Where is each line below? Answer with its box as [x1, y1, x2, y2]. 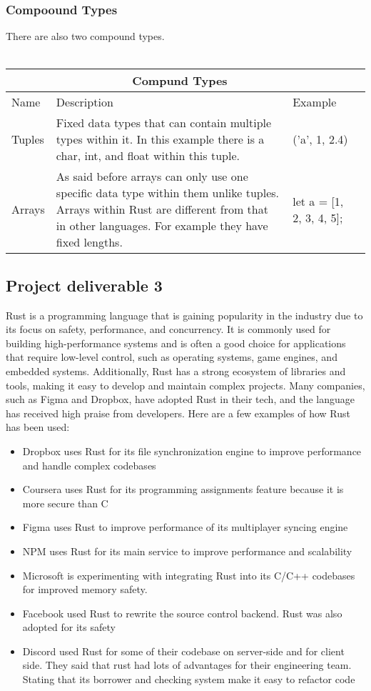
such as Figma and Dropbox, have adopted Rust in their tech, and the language [6, 392, 355, 407]
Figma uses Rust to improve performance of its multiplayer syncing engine [22, 520, 348, 535]
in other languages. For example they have [56, 217, 268, 234]
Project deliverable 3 [6, 274, 163, 296]
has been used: [6, 419, 70, 434]
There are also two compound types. [6, 29, 165, 44]
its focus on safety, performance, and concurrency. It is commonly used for [6, 322, 331, 337]
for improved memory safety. [22, 582, 148, 597]
